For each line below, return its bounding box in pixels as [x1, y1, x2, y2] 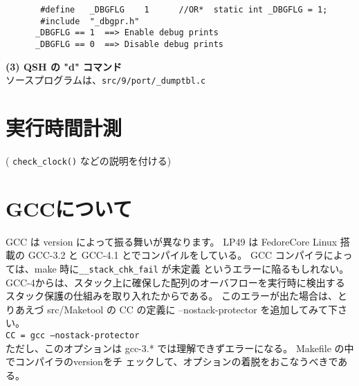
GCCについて [6, 194, 133, 222]
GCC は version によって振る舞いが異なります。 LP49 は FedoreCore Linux [6, 234, 338, 248]
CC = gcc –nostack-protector [6, 331, 140, 340]
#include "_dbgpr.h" [40, 16, 140, 26]
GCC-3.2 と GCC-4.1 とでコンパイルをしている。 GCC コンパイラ [28, 248, 324, 262]
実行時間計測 [6, 113, 122, 142]
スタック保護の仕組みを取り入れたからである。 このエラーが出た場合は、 [6, 288, 338, 303]
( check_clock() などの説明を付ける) [6, 154, 172, 167]
